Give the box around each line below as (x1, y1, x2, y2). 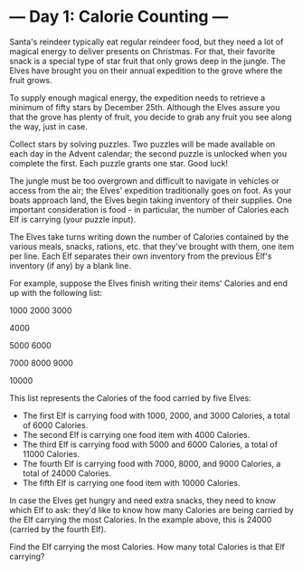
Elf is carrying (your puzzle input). (9, 214, 137, 224)
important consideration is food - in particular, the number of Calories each (9, 204, 289, 214)
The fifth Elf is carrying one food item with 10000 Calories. (22, 477, 241, 488)
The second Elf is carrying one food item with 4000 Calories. (22, 429, 251, 440)
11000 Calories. (22, 448, 80, 459)
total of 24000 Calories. (22, 468, 112, 479)
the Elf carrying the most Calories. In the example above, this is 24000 (9, 514, 272, 525)
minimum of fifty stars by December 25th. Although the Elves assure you (9, 101, 280, 112)
